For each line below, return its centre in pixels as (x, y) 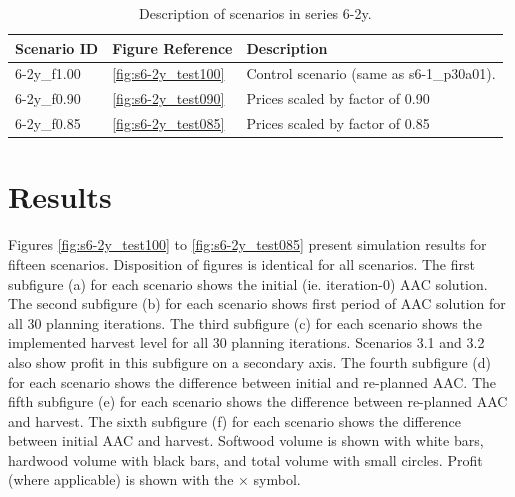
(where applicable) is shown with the (121, 479)
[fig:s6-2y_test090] (168, 98)
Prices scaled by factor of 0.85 (338, 123)
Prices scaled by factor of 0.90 (338, 98)
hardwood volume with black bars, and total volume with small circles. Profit (245, 459)
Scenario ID (57, 47)
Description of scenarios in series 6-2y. (255, 13)
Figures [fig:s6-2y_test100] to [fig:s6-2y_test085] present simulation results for (247, 244)
